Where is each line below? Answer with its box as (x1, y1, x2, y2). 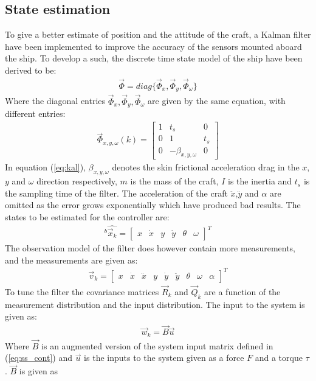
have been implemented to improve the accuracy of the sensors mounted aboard (5, 40, 302, 52)
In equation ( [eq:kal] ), (5, 161, 86, 173)
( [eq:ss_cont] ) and (5, 351, 73, 364)
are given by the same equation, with (148, 94, 286, 107)
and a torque (255, 351, 303, 364)
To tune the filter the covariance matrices (5, 285, 159, 298)
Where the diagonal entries (5, 94, 106, 107)
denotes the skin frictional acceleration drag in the (112, 161, 300, 173)
